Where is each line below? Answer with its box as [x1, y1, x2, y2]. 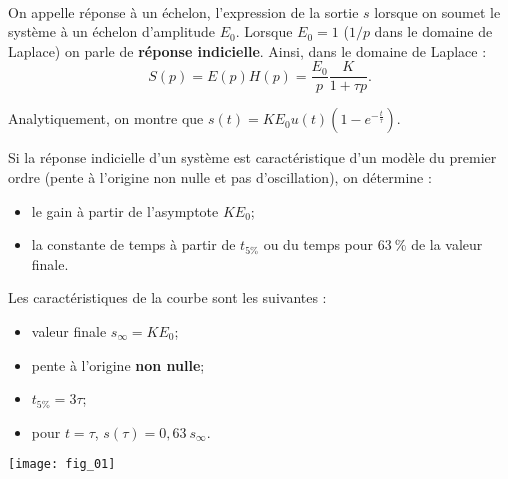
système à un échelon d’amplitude [8, 21, 216, 42]
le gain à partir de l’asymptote [31, 200, 219, 221]
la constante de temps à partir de [31, 234, 236, 255]
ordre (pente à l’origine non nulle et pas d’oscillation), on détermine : [8, 167, 432, 188]
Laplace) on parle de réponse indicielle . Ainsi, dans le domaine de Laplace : [8, 40, 487, 61]
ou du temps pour [263, 234, 374, 255]
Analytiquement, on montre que [8, 108, 204, 129]
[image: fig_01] [8, 457, 116, 472]
